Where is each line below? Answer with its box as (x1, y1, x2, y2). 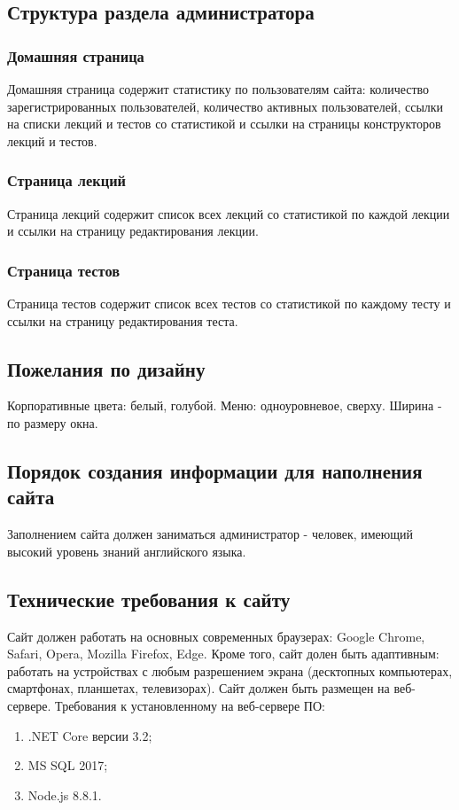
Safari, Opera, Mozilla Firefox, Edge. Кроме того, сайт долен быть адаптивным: (7, 644, 440, 663)
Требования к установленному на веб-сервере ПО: (55, 696, 325, 714)
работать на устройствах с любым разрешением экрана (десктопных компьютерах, (7, 661, 453, 680)
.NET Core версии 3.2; (27, 726, 152, 744)
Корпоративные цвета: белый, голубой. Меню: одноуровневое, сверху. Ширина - (7, 396, 442, 415)
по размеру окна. (7, 413, 98, 432)
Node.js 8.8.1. (27, 785, 102, 804)
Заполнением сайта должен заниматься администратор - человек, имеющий (7, 525, 414, 543)
